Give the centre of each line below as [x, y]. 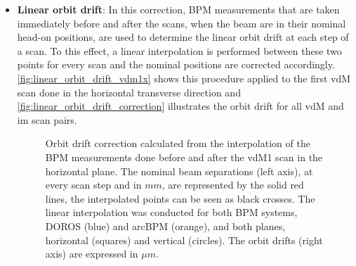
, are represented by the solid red [233, 185]
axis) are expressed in [92, 254]
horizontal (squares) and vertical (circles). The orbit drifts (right [184, 240]
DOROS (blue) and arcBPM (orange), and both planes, [165, 226]
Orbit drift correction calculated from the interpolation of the [178, 143]
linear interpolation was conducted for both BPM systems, [171, 212]
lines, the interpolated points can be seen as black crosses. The [180, 198]
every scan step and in [93, 185]
